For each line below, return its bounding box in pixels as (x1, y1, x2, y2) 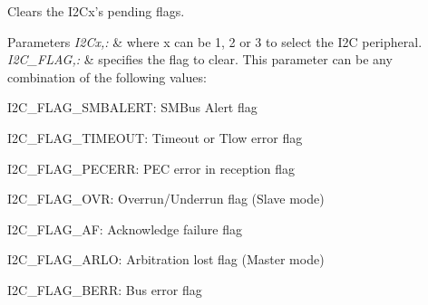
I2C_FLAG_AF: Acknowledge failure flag (7, 219, 242, 238)
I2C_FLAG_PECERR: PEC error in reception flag (7, 158, 296, 177)
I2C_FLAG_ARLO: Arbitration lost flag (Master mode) (7, 250, 325, 269)
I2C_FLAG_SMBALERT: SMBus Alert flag (7, 98, 258, 117)
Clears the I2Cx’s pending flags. (7, 2, 185, 20)
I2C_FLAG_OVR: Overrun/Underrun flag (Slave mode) (7, 189, 325, 208)
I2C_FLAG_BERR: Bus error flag (7, 280, 202, 299)
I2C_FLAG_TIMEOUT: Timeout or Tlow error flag (7, 128, 303, 147)
